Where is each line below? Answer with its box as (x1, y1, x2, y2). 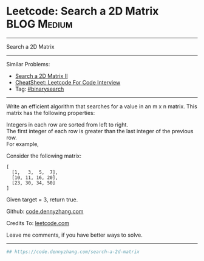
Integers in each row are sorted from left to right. (6, 120, 129, 128)
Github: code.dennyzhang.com (6, 207, 84, 215)
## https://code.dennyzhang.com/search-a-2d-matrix (6, 248, 140, 255)
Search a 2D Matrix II (15, 72, 68, 80)
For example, (6, 140, 39, 147)
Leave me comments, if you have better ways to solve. (6, 231, 143, 238)
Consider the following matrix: (6, 152, 82, 159)
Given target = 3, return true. (6, 196, 78, 203)
